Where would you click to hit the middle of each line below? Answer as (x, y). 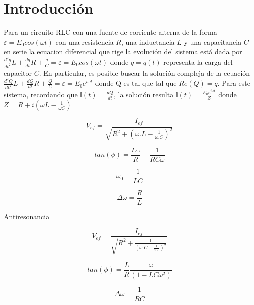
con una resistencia (85, 42)
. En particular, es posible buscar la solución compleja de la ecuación (144, 73)
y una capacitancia (213, 42)
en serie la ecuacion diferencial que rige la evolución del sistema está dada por (123, 52)
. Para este (234, 83)
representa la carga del (198, 62)
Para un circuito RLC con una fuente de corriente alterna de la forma (111, 32)
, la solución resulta (144, 94)
